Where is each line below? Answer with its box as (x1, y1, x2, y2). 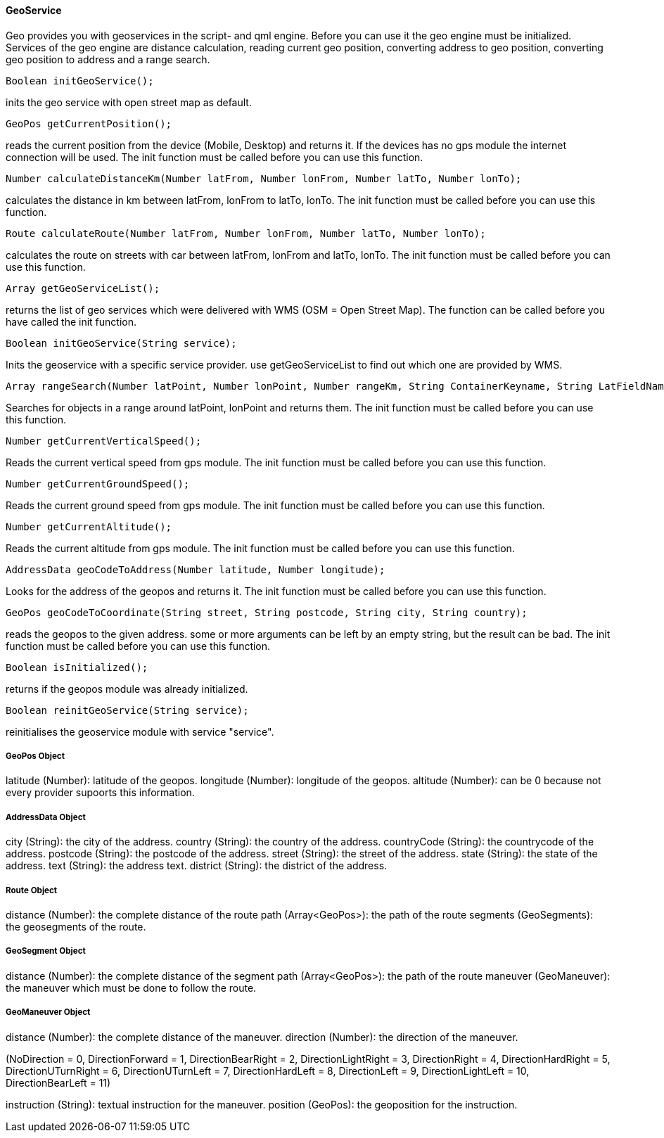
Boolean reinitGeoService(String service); (6, 704, 249, 716)
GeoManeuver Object (6, 1007, 91, 1018)
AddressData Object (6, 812, 86, 822)
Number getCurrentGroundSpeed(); (6, 478, 190, 490)
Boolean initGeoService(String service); (6, 337, 237, 349)
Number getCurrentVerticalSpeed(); (6, 435, 202, 447)
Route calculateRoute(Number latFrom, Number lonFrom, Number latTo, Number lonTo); (6, 227, 486, 239)
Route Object (6, 885, 58, 895)
